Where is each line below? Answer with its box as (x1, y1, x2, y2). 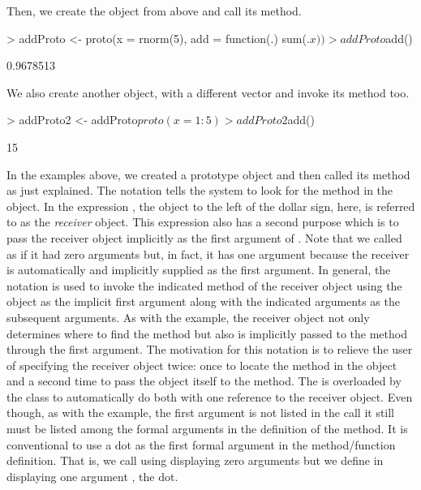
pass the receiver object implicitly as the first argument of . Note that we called (6, 229, 402, 246)
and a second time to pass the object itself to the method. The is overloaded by (6, 372, 402, 389)
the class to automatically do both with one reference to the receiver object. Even (6, 388, 413, 405)
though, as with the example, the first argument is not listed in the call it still (6, 404, 395, 421)
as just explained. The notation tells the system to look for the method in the (6, 182, 393, 199)
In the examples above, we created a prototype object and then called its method (6, 165, 410, 183)
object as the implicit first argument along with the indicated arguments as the (6, 293, 400, 310)
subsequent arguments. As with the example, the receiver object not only (6, 308, 370, 325)
